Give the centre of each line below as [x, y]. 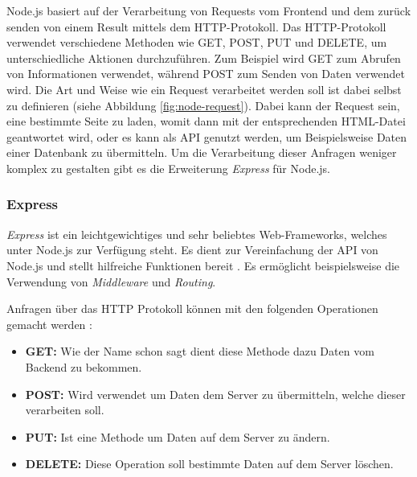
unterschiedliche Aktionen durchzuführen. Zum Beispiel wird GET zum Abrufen [204, 58]
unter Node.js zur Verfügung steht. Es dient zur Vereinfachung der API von [192, 250]
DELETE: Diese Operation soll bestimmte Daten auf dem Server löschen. [209, 464]
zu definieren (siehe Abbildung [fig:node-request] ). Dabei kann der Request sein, [203, 105]
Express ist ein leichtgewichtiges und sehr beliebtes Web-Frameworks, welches [197, 234]
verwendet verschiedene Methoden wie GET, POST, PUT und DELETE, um [197, 42]
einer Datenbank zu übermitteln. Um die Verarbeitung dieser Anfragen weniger [202, 152]
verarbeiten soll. [65, 410]
